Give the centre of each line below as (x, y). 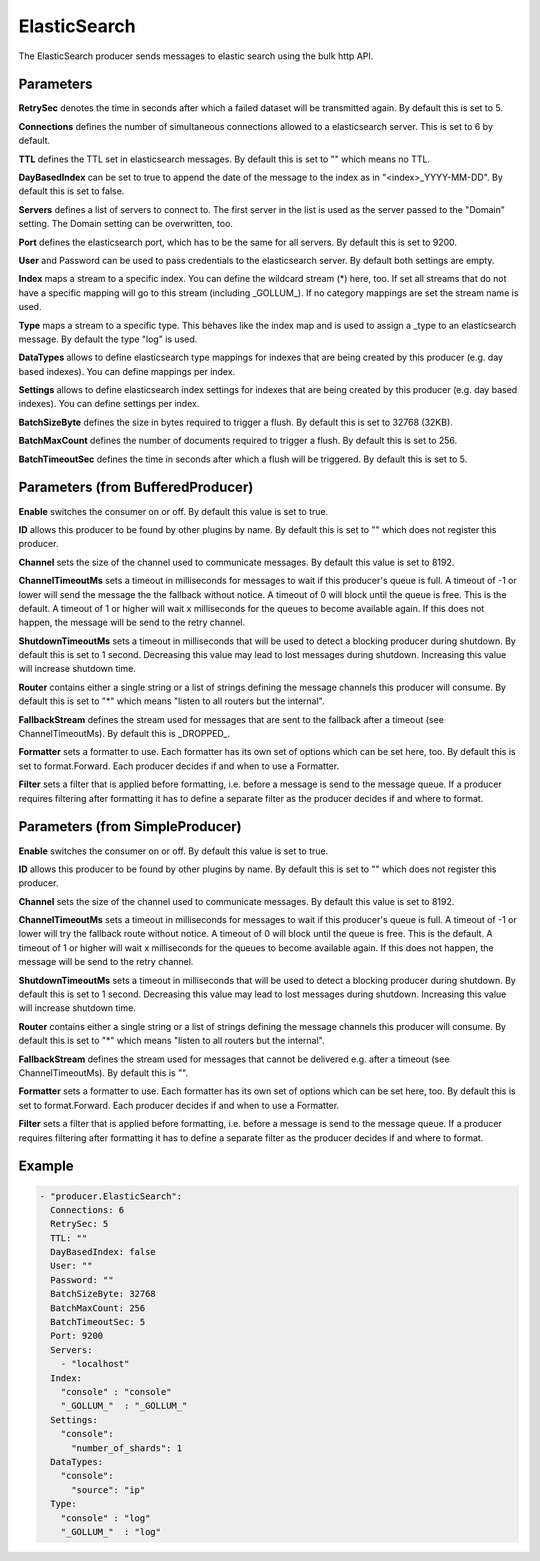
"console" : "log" (105, 1518)
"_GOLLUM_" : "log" (111, 1531)
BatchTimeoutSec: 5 (98, 1322)
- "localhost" (95, 1364)
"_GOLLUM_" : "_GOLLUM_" (124, 1406)
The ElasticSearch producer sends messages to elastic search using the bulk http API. (196, 56)
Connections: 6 (87, 1209)
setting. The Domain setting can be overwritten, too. (126, 224)
